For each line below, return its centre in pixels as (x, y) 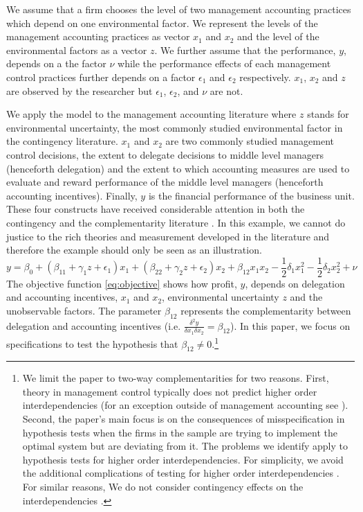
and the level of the (278, 36)
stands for (328, 114)
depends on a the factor (56, 63)
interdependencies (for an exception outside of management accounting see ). (185, 405)
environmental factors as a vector (77, 50)
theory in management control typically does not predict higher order (170, 391)
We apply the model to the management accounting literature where (151, 114)
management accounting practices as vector (98, 36)
